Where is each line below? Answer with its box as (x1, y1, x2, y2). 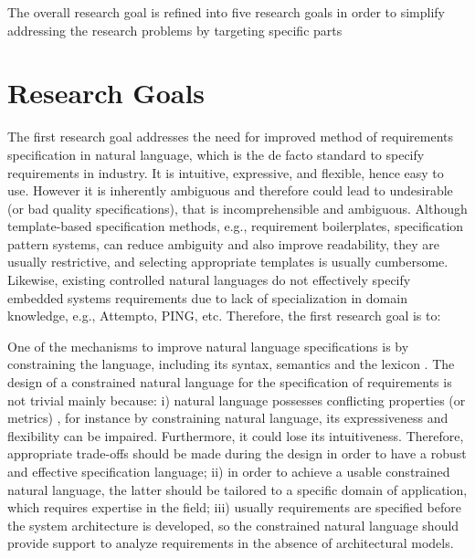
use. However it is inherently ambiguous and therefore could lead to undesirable (7, 181, 453, 200)
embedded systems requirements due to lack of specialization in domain (7, 288, 407, 307)
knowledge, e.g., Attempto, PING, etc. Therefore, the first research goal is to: (7, 306, 441, 325)
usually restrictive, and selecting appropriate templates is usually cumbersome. (7, 252, 449, 271)
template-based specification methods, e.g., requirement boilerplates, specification (7, 216, 464, 236)
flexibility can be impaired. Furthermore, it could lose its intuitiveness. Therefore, (7, 426, 464, 445)
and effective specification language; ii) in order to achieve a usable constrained (7, 462, 450, 480)
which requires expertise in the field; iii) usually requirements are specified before (7, 498, 461, 517)
